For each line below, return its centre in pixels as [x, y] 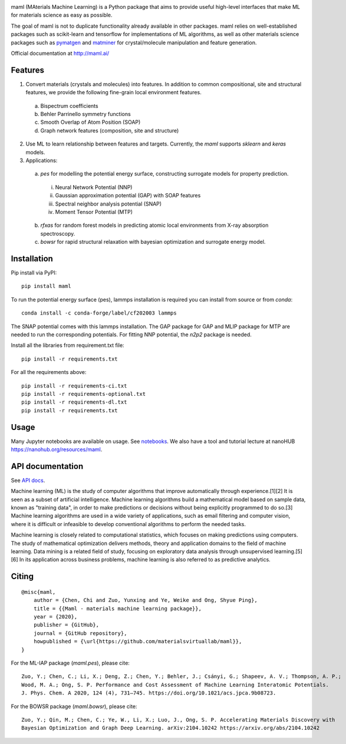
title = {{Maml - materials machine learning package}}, [117, 609]
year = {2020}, [55, 616]
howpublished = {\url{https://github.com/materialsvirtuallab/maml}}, [138, 642]
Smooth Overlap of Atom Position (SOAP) [90, 122]
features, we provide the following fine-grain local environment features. [113, 92]
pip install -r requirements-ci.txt [74, 386]
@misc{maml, [39, 592]
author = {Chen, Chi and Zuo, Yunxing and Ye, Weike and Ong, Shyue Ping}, [145, 600]
